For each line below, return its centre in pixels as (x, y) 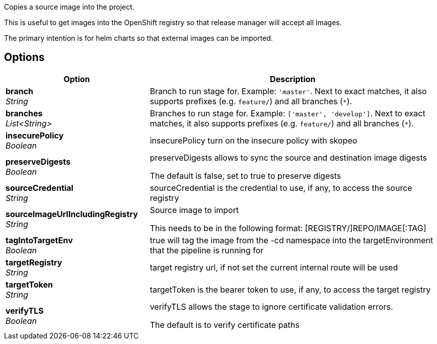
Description (293, 79)
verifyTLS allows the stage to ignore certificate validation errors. (271, 306)
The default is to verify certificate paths (225, 325)
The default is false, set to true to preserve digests (245, 176)
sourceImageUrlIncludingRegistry (72, 214)
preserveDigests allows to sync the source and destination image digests (288, 157)
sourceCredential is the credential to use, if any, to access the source (281, 188)
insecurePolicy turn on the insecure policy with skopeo (253, 140)
